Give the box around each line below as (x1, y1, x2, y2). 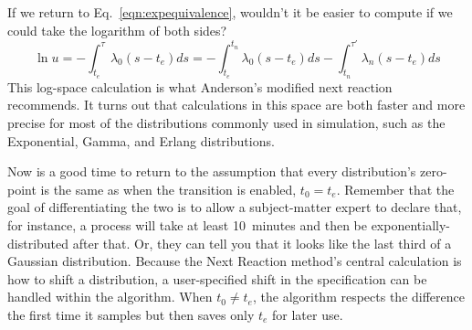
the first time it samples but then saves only (7, 305, 255, 325)
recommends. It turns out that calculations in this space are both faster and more (7, 95, 466, 114)
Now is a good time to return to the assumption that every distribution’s (7, 162, 416, 181)
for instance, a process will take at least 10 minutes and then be (7, 216, 367, 235)
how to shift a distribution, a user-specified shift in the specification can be (7, 269, 427, 288)
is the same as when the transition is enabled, (40, 179, 297, 198)
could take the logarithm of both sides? (7, 20, 227, 39)
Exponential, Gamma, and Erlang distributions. (7, 131, 275, 150)
